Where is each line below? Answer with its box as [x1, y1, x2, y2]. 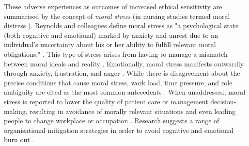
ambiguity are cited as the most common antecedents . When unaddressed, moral [4, 87, 246, 97]
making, [4, 106, 28, 116]
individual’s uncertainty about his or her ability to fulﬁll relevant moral [4, 39, 216, 49]
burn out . [4, 134, 34, 145]
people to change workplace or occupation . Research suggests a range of [4, 115, 219, 126]
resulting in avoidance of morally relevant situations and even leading [30, 106, 235, 116]
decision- [210, 96, 236, 106]
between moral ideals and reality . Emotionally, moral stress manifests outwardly [4, 58, 244, 68]
